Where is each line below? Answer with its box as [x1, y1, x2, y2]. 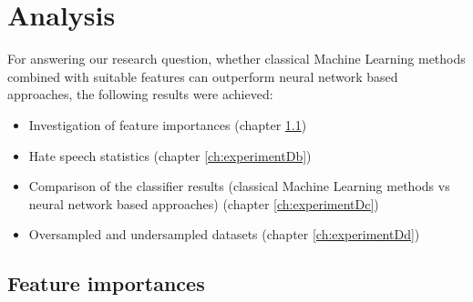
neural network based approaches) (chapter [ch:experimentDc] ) [28, 194, 379, 213]
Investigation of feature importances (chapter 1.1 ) [28, 115, 307, 134]
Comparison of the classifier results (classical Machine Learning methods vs [28, 176, 450, 196]
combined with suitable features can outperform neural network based [7, 66, 398, 86]
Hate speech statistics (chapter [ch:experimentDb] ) [28, 146, 312, 165]
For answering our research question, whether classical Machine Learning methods [7, 49, 466, 68]
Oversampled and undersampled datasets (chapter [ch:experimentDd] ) [28, 225, 420, 244]
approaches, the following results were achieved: [7, 85, 273, 104]
